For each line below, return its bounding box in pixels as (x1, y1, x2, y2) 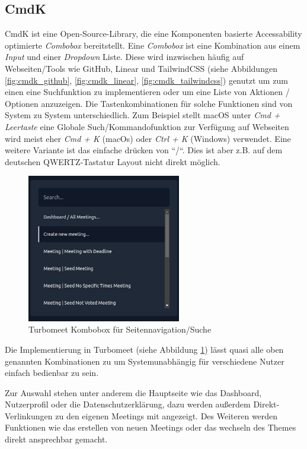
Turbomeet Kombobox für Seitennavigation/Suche (28, 323, 212, 336)
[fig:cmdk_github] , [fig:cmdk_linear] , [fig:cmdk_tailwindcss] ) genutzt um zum (5, 74, 288, 86)
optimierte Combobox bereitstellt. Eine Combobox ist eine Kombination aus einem (5, 39, 300, 51)
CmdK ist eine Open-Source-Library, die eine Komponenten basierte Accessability (5, 27, 302, 40)
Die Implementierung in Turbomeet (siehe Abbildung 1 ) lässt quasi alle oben (5, 343, 284, 355)
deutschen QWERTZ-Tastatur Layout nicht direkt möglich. (5, 155, 220, 167)
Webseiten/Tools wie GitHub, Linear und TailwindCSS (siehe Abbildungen (5, 62, 277, 74)
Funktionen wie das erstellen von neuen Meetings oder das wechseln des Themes (5, 421, 296, 434)
